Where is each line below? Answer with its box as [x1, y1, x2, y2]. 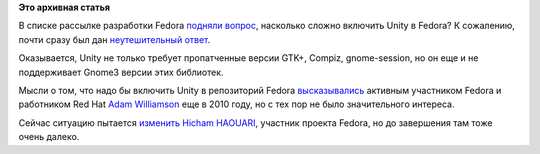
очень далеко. [18, 131, 80, 143]
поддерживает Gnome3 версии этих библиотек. [18, 66, 224, 78]
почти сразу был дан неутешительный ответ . [18, 33, 211, 45]
